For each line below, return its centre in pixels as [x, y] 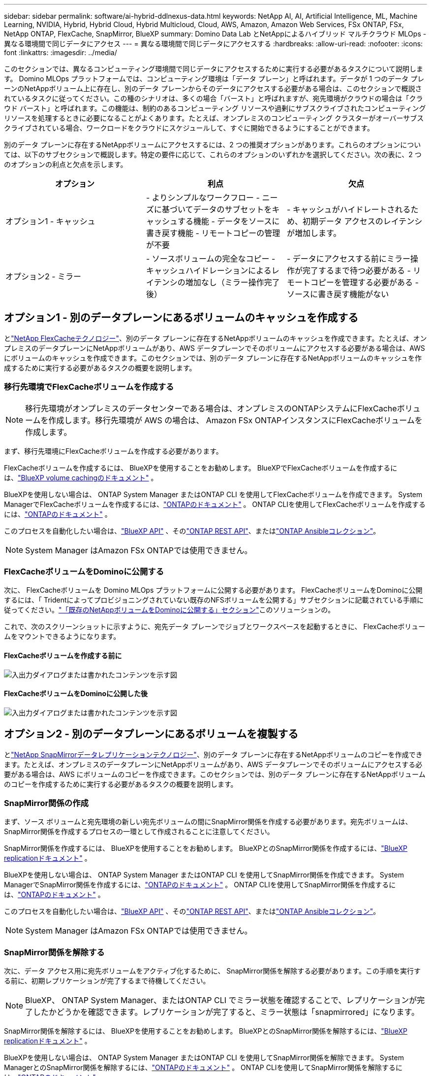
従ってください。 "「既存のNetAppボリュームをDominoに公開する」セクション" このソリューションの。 [169, 610]
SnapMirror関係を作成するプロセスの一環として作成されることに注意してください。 [139, 832]
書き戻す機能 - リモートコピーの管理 [213, 233]
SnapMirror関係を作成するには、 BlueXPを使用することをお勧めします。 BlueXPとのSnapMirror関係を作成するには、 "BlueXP [206, 848]
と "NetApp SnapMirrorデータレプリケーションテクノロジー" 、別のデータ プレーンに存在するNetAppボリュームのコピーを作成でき [213, 754]
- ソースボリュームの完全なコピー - [211, 259]
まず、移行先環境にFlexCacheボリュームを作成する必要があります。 [113, 451]
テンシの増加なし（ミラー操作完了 [217, 282]
